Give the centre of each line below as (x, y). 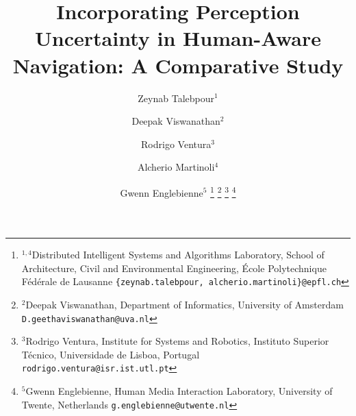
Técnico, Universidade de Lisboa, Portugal (111, 354)
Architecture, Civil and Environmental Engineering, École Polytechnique (174, 268)
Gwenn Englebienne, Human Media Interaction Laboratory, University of (179, 391)
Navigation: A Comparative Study (178, 65)
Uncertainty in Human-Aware (178, 38)
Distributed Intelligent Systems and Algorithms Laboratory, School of (178, 255)
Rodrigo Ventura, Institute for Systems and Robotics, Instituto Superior (177, 341)
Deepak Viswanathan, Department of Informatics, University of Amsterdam (185, 304)
